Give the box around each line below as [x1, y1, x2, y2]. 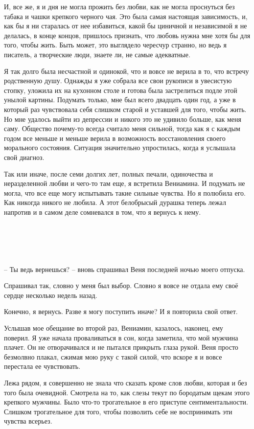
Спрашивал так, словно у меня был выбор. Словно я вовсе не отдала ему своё [4, 280, 238, 291]
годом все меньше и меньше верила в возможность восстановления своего [4, 133, 226, 143]
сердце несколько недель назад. [4, 290, 97, 300]
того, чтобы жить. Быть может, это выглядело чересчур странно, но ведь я [4, 40, 227, 50]
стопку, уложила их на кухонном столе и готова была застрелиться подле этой [4, 85, 237, 95]
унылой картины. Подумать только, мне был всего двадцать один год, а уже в [4, 94, 236, 105]
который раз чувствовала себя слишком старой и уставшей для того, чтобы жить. [4, 104, 247, 114]
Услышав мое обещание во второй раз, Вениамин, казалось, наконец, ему [4, 322, 223, 333]
